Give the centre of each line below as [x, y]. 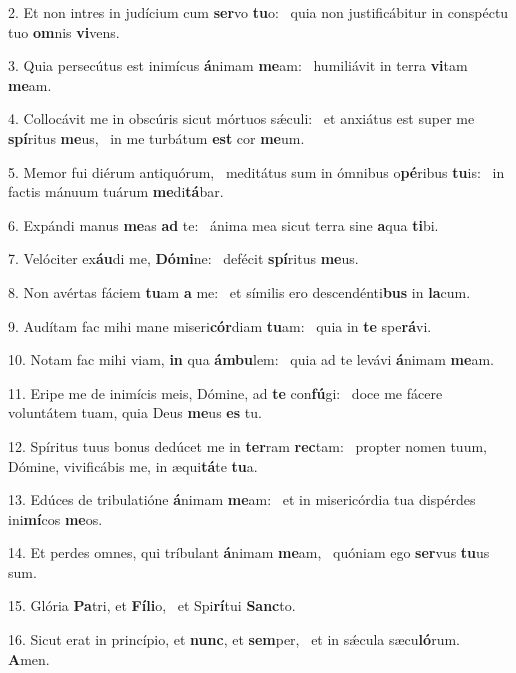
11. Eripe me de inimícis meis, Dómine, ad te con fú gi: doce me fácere [225, 392]
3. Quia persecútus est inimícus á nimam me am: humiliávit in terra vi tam [238, 65]
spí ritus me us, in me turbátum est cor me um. [156, 137]
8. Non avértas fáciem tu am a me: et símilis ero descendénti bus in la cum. [239, 291]
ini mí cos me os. [55, 518]
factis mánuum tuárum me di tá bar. [116, 191]
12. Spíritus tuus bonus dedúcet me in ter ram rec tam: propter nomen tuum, [247, 445]
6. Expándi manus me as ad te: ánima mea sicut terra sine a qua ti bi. [223, 224]
